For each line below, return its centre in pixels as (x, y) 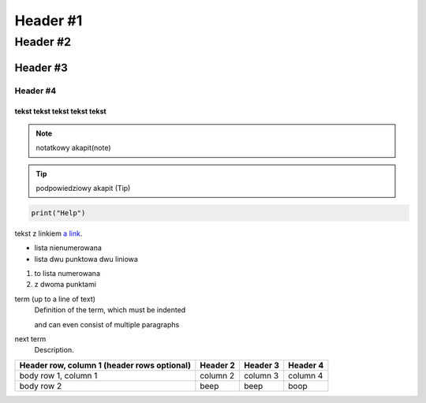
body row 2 (41, 386)
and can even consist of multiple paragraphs (107, 324)
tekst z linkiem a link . (49, 233)
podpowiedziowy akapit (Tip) (83, 188)
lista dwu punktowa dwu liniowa (86, 259)
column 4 (306, 375)
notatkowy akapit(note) (73, 148)
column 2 (217, 375)
